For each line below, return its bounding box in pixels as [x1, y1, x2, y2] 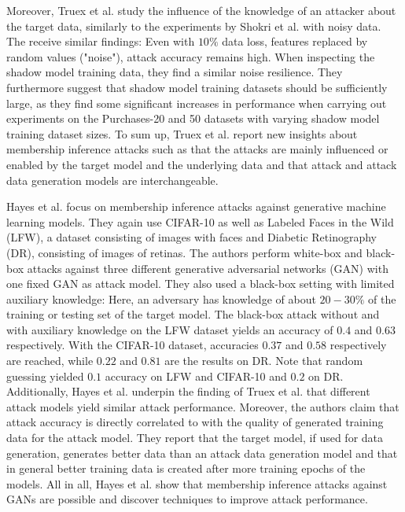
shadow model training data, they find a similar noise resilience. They [6, 64, 343, 80]
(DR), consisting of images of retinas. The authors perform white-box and [6, 244, 363, 260]
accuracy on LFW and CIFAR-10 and [105, 367, 287, 384]
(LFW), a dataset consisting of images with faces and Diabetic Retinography [6, 229, 377, 245]
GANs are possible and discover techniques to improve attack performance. [6, 491, 368, 507]
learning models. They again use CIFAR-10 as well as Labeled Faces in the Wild [6, 213, 394, 230]
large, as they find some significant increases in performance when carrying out [6, 94, 387, 111]
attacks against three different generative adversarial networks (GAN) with [27, 260, 388, 276]
